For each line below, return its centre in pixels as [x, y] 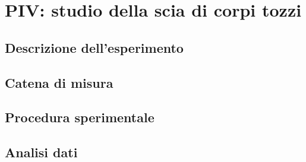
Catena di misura [59, 82]
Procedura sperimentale [80, 117]
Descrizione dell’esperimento [94, 47]
